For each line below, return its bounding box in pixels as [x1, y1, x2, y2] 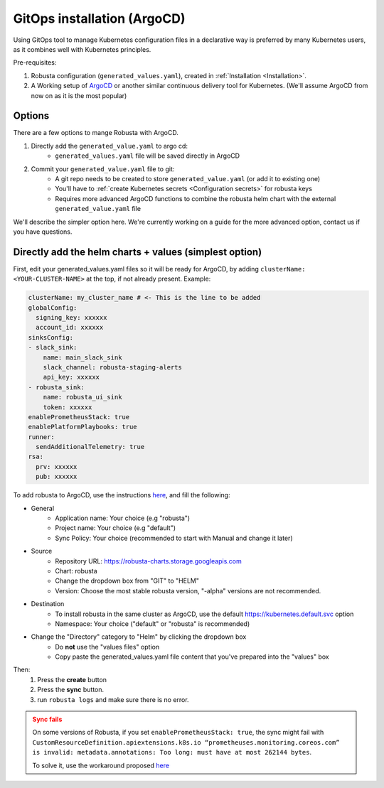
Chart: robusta [55, 566, 97, 575]
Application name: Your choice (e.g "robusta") [55, 514, 191, 522]
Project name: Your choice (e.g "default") [55, 524, 176, 532]
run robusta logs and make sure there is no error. [37, 695, 189, 703]
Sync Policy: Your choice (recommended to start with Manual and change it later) [55, 534, 293, 542]
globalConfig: [28, 303, 78, 312]
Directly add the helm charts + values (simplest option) [13, 246, 262, 258]
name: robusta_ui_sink [43, 393, 122, 401]
